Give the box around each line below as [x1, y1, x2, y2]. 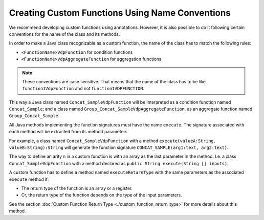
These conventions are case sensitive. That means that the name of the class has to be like [22, 78, 206, 84]
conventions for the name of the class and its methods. [9, 31, 120, 37]
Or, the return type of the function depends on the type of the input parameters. [21, 192, 182, 198]
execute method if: [9, 176, 49, 182]
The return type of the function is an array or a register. [21, 185, 133, 191]
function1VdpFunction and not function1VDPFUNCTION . [22, 86, 144, 92]
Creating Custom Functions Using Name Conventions [9, 7, 231, 18]
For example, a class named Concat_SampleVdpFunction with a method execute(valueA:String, [9, 138, 217, 144]
